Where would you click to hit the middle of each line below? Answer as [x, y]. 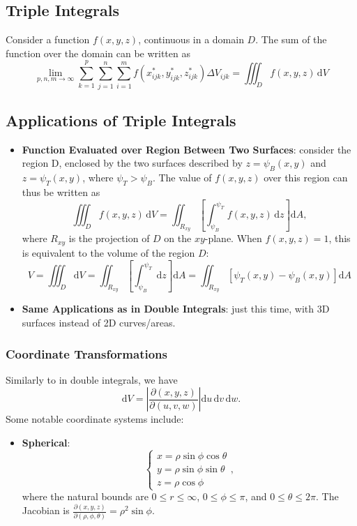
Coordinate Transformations [86, 353]
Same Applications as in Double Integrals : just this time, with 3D [176, 309]
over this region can [306, 178]
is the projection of [109, 238]
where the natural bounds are [85, 496]
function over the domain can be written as [98, 53]
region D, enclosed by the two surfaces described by [132, 163]
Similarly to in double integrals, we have [92, 379]
